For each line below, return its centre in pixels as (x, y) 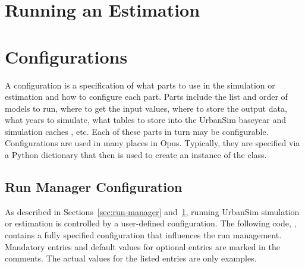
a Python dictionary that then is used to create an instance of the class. (136, 155)
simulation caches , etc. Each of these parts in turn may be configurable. (137, 131)
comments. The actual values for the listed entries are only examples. (131, 258)
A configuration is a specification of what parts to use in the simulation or (140, 85)
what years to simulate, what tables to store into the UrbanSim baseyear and (146, 120)
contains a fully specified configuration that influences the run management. (143, 235)
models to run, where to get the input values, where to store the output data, (146, 108)
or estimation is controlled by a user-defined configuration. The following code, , (151, 223)
